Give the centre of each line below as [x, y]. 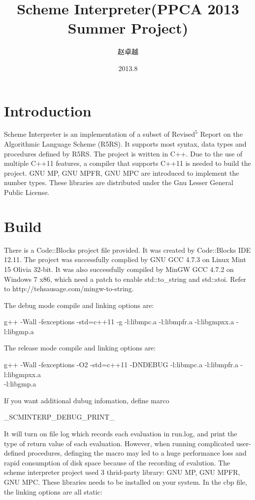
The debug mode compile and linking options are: [79, 305]
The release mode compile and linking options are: [80, 348]
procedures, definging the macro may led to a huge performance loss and [137, 453]
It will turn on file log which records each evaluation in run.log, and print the [121, 434]
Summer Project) [128, 28]
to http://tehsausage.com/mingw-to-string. [69, 288]
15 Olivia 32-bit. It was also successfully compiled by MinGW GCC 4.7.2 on [119, 269]
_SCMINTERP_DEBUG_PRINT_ [59, 417]
